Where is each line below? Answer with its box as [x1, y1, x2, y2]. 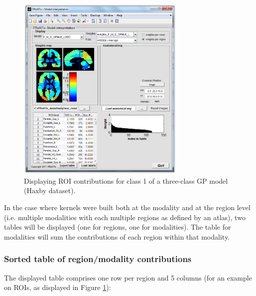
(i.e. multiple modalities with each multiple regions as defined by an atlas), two [4, 212, 246, 222]
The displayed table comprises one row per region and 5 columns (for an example [4, 272, 252, 283]
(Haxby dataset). [24, 185, 76, 196]
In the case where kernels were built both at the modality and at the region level [4, 202, 251, 212]
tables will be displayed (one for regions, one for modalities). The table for [4, 222, 231, 232]
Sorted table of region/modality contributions [4, 253, 192, 265]
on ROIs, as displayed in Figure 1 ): [4, 282, 111, 293]
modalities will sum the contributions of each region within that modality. [4, 231, 230, 242]
